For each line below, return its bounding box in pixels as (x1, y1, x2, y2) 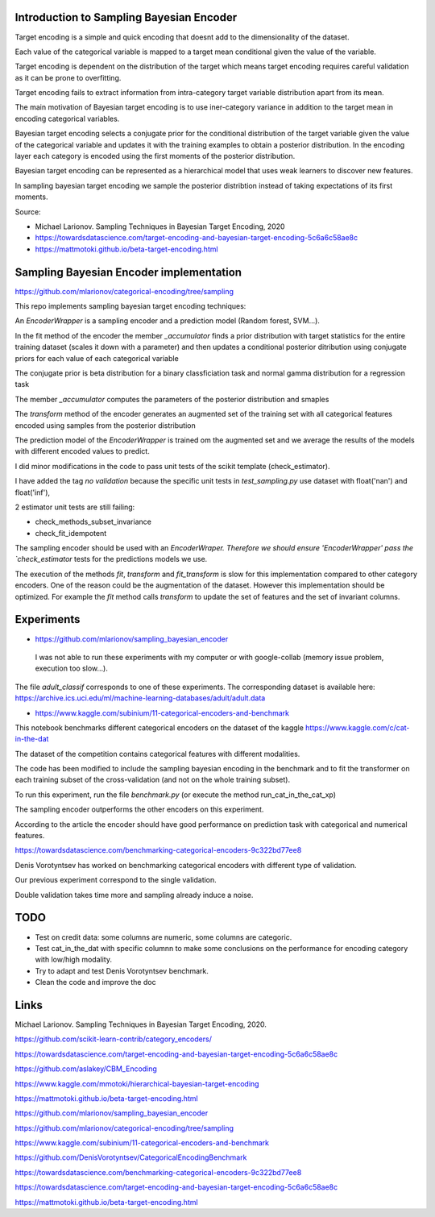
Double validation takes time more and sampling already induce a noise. (14, 890, 254, 899)
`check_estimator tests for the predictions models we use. (14, 555, 208, 564)
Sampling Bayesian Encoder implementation (14, 265, 242, 279)
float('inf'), (14, 488, 51, 497)
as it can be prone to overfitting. (14, 73, 122, 82)
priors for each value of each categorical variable (14, 353, 179, 363)
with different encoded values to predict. (14, 447, 151, 456)
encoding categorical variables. (14, 114, 120, 123)
